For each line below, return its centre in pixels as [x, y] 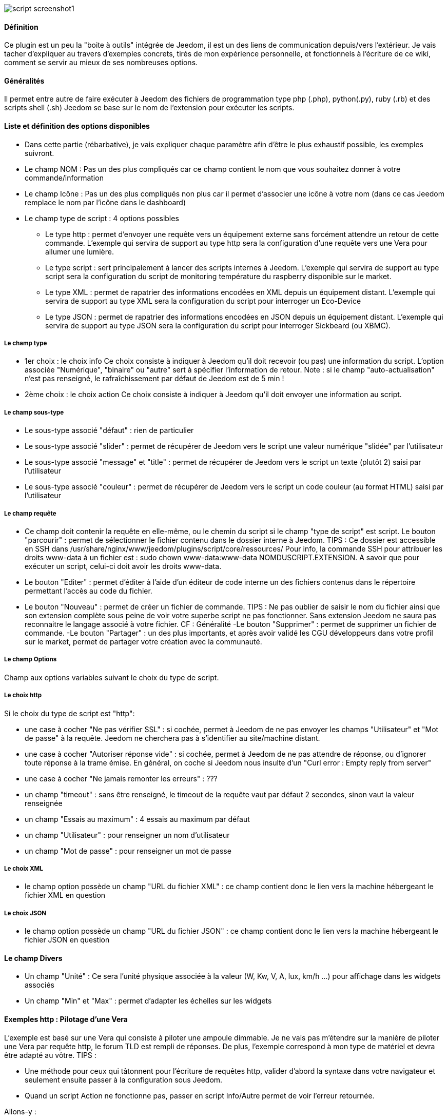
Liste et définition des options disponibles [77, 126]
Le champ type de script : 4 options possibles [102, 218]
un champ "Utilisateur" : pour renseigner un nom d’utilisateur [127, 835]
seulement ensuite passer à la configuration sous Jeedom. [124, 1079]
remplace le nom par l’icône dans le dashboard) [105, 202]
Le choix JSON [25, 913]
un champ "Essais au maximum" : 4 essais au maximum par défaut [137, 819]
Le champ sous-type [34, 412]
